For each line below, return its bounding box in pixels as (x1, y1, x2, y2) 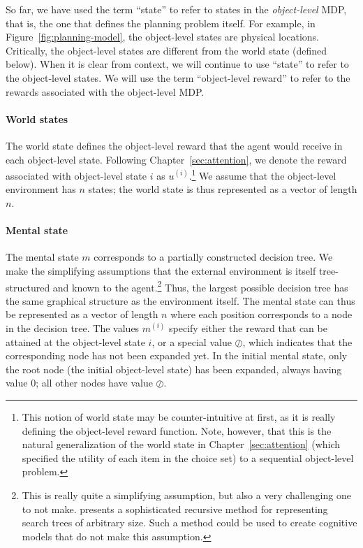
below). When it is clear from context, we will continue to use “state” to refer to (6, 57, 349, 71)
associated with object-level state (6, 168, 147, 182)
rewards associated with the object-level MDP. (6, 84, 205, 99)
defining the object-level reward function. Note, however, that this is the (22, 423, 332, 438)
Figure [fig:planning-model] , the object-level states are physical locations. (6, 29, 320, 44)
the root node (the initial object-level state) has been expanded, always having (6, 361, 342, 376)
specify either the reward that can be (169, 321, 327, 335)
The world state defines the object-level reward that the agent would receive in (6, 138, 343, 152)
